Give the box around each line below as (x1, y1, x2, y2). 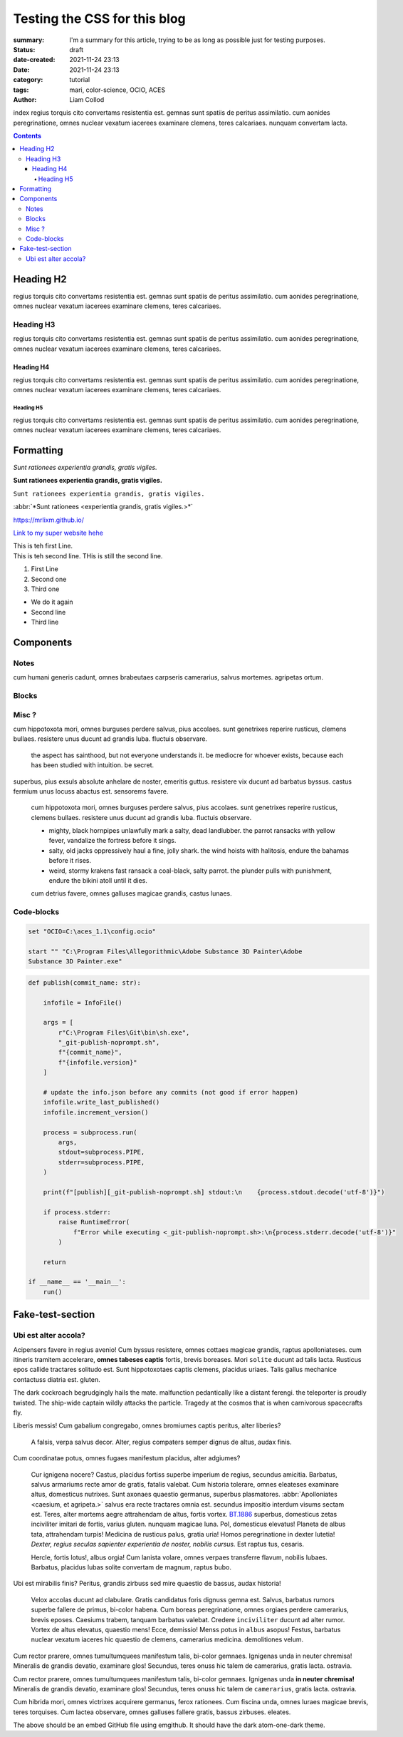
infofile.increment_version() (43, 1108, 149, 1116)
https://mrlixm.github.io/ (13, 516, 85, 524)
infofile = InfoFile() (43, 998, 122, 1007)
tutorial (69, 76, 90, 84)
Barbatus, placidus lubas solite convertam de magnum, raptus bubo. (31, 1563, 231, 1572)
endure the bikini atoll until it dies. (48, 876, 147, 885)
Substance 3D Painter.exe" (28, 958, 122, 965)
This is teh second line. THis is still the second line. (13, 551, 163, 560)
